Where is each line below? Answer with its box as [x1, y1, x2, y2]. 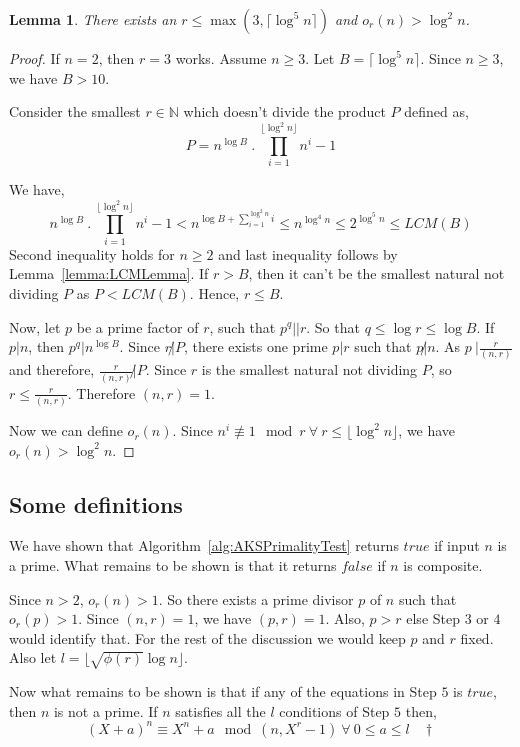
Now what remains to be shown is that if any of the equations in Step [9, 681, 437, 702]
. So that [306, 316, 360, 337]
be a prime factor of [76, 316, 199, 337]
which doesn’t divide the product [183, 101, 386, 122]
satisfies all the [175, 700, 266, 721]
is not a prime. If [53, 700, 158, 721]
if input [434, 535, 480, 556]
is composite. [403, 555, 483, 576]
